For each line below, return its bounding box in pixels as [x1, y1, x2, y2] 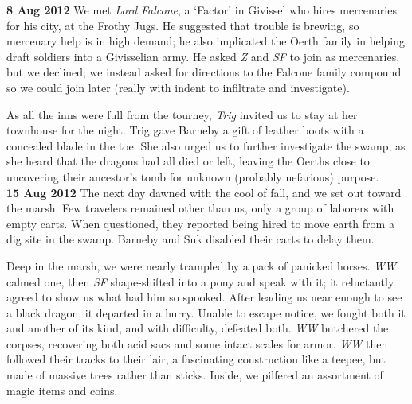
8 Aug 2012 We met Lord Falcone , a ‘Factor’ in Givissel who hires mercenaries [6, 2, 397, 17]
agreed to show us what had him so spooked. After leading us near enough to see [6, 289, 402, 305]
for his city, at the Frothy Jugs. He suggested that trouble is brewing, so [6, 17, 359, 33]
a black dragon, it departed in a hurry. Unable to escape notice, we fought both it [6, 304, 406, 320]
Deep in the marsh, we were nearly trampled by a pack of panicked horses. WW [6, 257, 397, 274]
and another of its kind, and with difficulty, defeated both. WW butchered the [6, 320, 389, 336]
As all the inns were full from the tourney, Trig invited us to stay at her [6, 106, 358, 122]
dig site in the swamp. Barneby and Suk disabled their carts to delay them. [6, 231, 375, 247]
